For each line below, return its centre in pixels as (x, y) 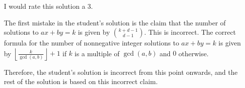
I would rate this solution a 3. (49, 6)
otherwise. (194, 53)
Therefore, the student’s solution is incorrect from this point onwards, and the (121, 72)
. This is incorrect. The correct (190, 32)
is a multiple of (97, 53)
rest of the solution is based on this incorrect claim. (81, 81)
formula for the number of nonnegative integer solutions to (92, 43)
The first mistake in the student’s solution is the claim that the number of (115, 22)
